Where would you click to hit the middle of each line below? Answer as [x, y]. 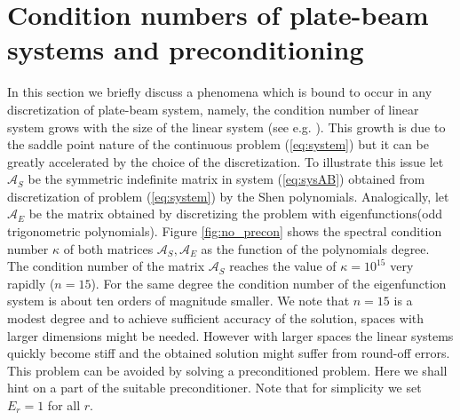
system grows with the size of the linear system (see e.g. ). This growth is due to [226, 127]
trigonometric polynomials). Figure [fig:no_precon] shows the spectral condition [225, 231]
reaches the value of [283, 266]
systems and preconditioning [186, 49]
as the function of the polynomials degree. [315, 248]
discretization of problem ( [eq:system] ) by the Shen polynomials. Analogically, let [228, 196]
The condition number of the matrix [106, 266]
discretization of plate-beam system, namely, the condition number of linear [213, 109]
